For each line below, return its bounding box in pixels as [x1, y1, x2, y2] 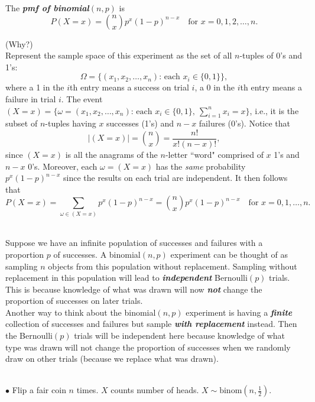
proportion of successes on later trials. [5, 294, 143, 307]
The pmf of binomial [5, 2, 89, 14]
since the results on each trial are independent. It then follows [63, 171, 288, 184]
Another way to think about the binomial [5, 306, 156, 318]
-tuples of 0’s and [239, 49, 302, 61]
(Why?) [5, 37, 33, 50]
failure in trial [5, 92, 56, 105]
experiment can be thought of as [170, 248, 288, 260]
